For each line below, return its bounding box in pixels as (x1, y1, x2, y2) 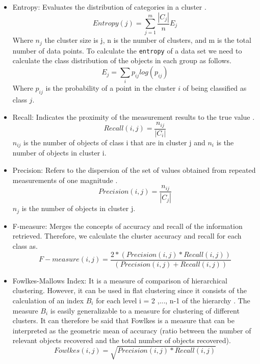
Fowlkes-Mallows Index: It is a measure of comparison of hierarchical (12, 275, 227, 285)
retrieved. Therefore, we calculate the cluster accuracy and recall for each (12, 230, 242, 241)
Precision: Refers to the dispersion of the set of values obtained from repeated (12, 164, 256, 175)
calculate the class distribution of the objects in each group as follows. (12, 55, 231, 66)
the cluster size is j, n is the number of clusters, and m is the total (44, 35, 251, 45)
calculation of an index (12, 295, 84, 305)
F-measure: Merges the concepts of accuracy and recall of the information (12, 220, 243, 231)
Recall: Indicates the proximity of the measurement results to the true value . (12, 111, 255, 122)
